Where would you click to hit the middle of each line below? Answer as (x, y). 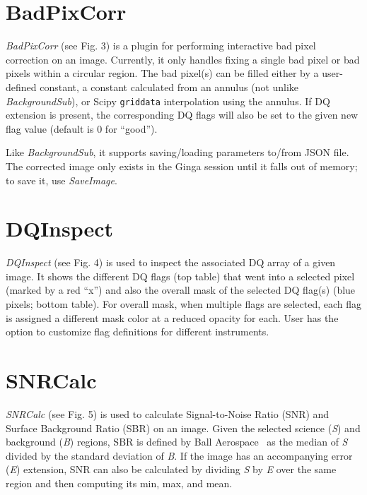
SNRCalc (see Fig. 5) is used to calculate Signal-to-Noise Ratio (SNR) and (168, 413)
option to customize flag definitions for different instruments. (138, 332)
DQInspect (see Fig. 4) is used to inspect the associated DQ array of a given (171, 262)
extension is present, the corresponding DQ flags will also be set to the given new (182, 115)
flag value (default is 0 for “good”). (82, 128)
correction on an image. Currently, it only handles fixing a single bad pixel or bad (183, 59)
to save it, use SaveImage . (62, 180)
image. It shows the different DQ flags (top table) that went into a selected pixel (180, 276)
